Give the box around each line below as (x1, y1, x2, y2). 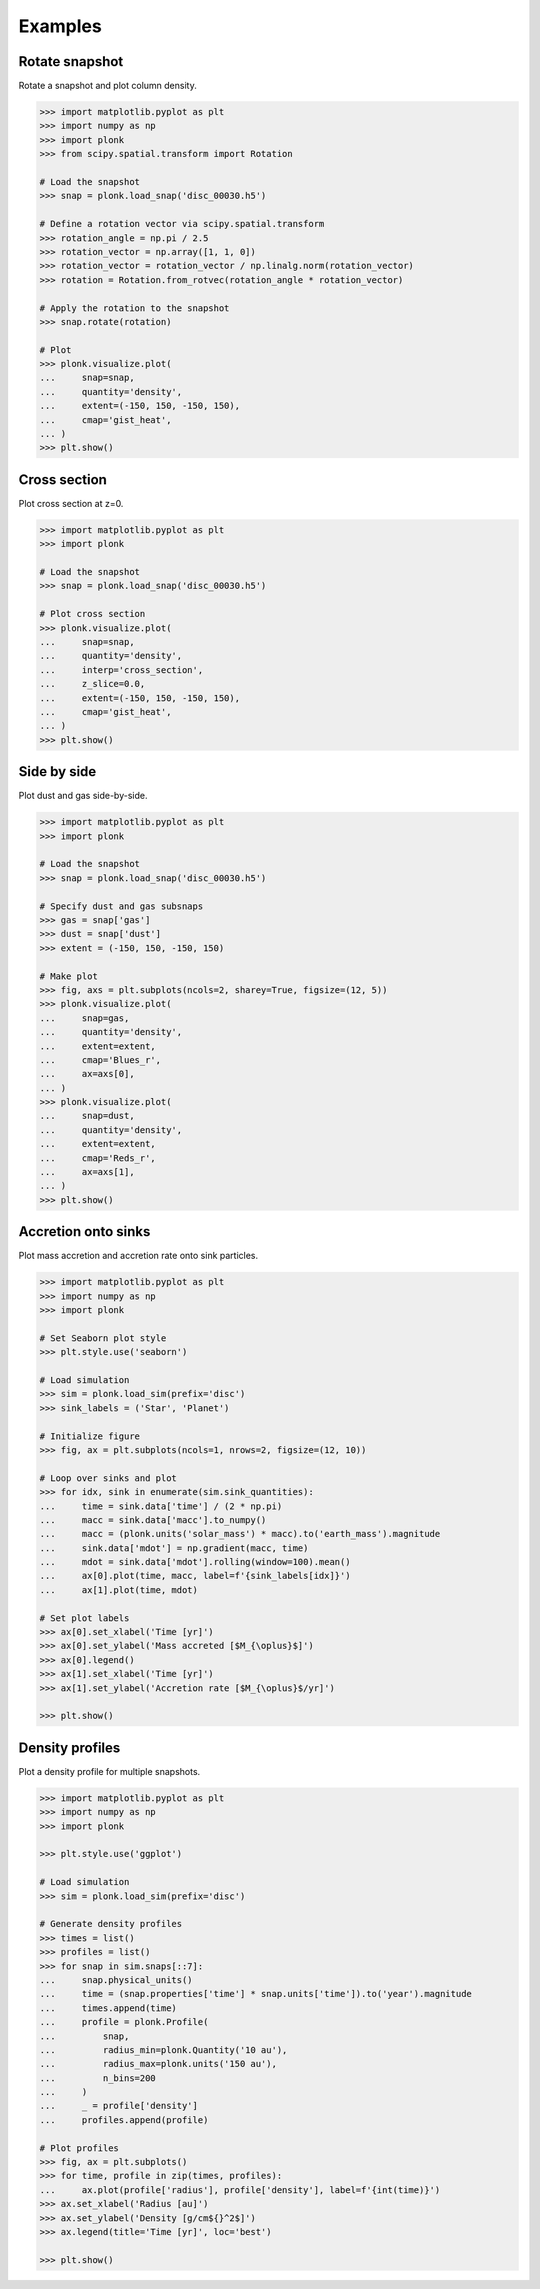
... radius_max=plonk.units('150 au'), (39, 2058, 277, 2070)
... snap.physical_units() (39, 1974, 194, 1985)
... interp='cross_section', (39, 664, 204, 675)
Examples (18, 15, 102, 37)
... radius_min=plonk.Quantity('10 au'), (39, 2044, 288, 2055)
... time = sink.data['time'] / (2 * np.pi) (39, 1500, 283, 1512)
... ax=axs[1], (39, 1166, 135, 1178)
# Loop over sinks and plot (39, 1472, 177, 1484)
